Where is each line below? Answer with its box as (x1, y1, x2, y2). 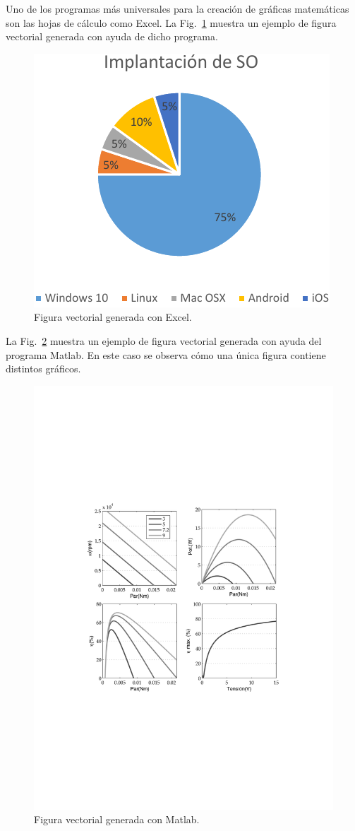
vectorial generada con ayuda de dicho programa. (6, 29, 218, 44)
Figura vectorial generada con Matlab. (34, 812, 200, 827)
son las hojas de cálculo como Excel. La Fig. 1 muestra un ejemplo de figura (6, 15, 337, 30)
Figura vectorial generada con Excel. (34, 310, 192, 324)
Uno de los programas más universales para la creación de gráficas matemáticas (6, 1, 349, 16)
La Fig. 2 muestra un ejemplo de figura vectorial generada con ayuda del (6, 333, 322, 348)
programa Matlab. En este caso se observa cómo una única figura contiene (6, 347, 326, 362)
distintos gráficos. (6, 361, 81, 376)
